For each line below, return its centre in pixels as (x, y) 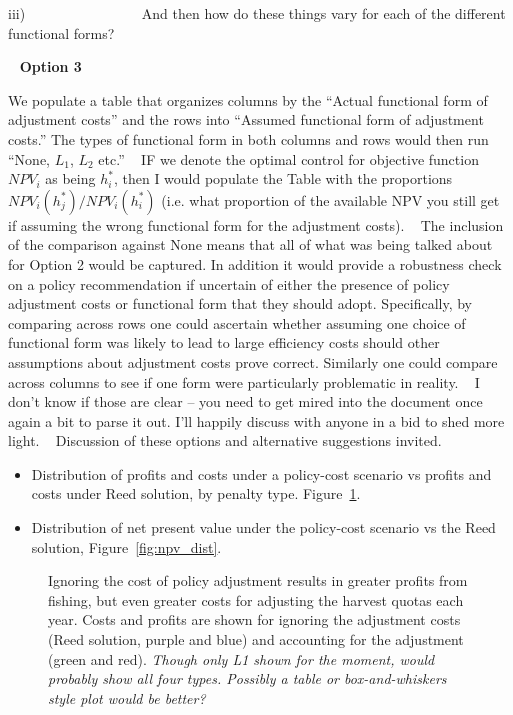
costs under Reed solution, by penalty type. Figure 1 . (196, 493)
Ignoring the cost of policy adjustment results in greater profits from (258, 580)
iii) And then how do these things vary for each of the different (257, 13)
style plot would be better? (127, 697)
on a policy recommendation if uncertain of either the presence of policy (229, 283)
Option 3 (50, 66)
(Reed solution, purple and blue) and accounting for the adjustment (256, 639)
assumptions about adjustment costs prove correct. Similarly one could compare (253, 361)
